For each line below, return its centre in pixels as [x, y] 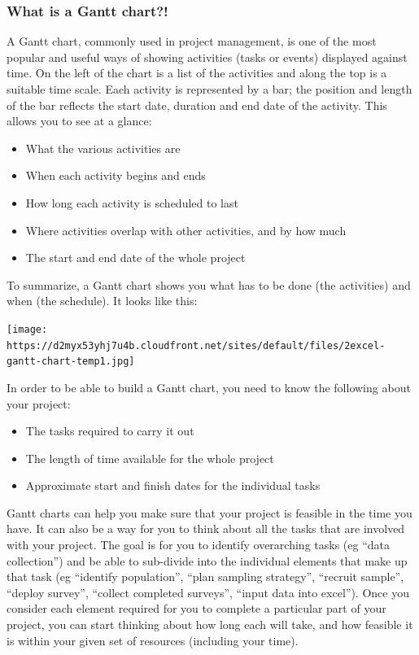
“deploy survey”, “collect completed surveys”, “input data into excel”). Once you [208, 592]
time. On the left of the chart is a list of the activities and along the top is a [197, 73]
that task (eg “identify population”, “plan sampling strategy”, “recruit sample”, [205, 576]
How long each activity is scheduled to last [132, 202]
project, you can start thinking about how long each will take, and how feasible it [210, 624]
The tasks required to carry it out [110, 431]
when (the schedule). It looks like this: [102, 301]
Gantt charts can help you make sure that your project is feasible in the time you [209, 512]
